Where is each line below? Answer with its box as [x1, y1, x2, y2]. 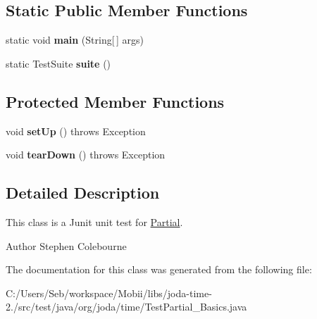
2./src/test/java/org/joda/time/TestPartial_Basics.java [6, 299, 247, 314]
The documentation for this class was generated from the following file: [6, 262, 312, 277]
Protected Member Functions [6, 90, 225, 112]
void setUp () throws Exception [6, 123, 146, 138]
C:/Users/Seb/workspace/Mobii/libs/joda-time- [6, 285, 212, 300]
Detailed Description [6, 182, 160, 204]
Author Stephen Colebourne [6, 238, 127, 253]
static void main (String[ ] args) [6, 32, 144, 47]
